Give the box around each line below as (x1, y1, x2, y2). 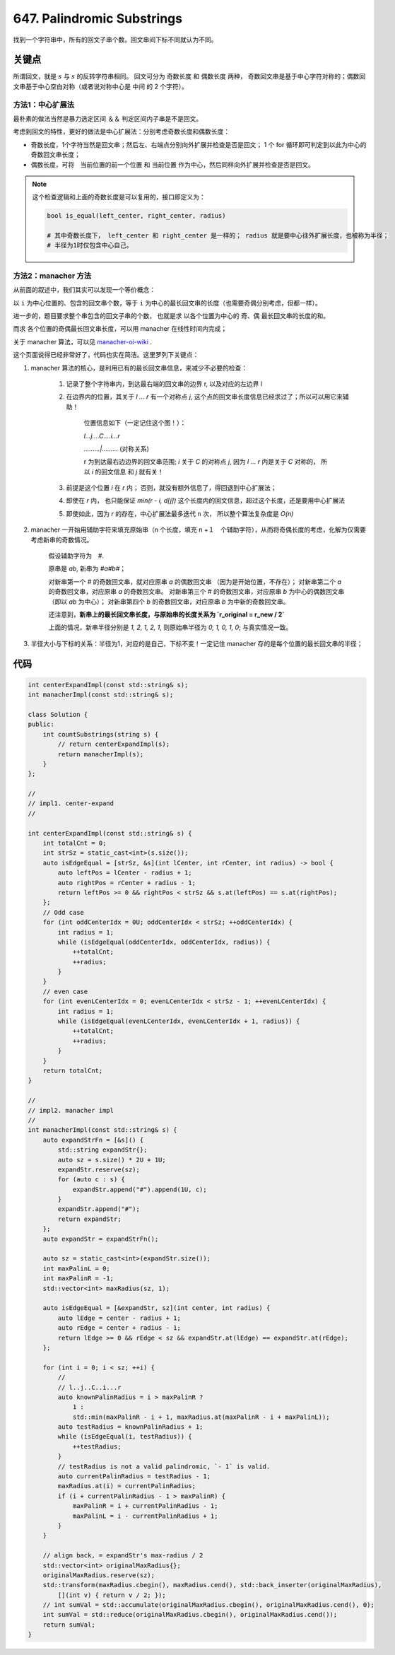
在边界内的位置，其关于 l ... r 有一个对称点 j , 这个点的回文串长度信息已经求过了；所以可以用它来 (66, 392, 343, 401)
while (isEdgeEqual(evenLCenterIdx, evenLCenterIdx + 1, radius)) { (57, 1017, 300, 1025)
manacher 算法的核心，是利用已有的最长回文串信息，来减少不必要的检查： (30, 363, 247, 372)
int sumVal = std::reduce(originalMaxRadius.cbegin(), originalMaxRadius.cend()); (42, 1610, 338, 1619)
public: (28, 720, 54, 728)
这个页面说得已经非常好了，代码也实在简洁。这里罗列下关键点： (13, 351, 199, 359)
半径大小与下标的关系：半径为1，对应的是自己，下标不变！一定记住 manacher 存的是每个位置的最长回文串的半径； (30, 639, 363, 648)
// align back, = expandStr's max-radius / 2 (42, 1552, 204, 1560)
